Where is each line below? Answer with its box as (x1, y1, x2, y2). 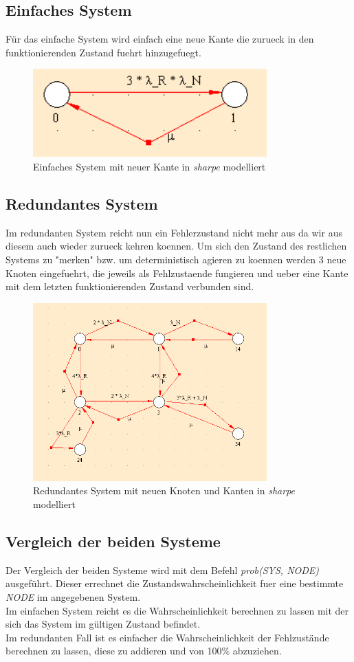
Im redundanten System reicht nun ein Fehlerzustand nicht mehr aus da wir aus (5, 225, 342, 239)
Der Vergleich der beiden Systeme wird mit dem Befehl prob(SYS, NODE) (5, 562, 320, 577)
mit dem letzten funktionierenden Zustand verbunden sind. (5, 279, 254, 294)
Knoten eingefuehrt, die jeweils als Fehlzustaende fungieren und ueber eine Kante (5, 265, 349, 280)
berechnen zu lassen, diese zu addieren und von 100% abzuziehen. (5, 643, 282, 658)
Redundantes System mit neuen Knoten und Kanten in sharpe (33, 483, 296, 498)
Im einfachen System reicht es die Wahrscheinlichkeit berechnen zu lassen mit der (5, 603, 349, 617)
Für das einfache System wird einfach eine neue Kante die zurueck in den (5, 32, 314, 46)
